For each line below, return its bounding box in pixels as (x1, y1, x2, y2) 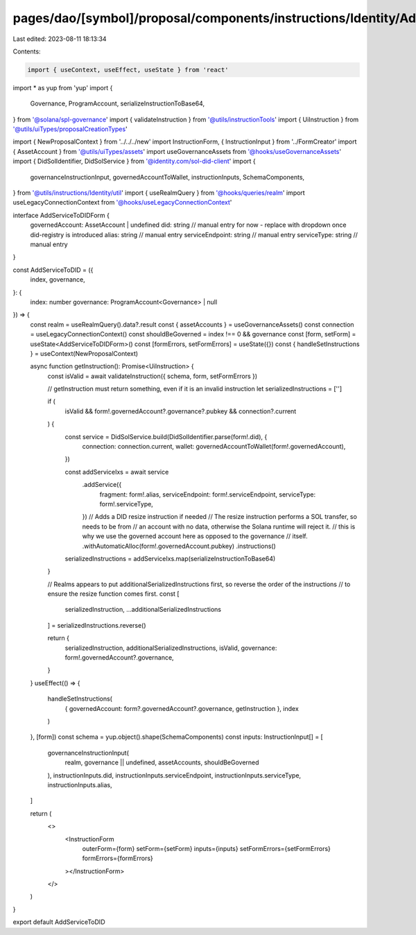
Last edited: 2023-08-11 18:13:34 (12, 35, 107, 43)
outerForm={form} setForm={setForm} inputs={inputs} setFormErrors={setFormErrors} (82, 844, 331, 852)
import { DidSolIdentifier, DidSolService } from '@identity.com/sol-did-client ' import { (12, 157, 256, 166)
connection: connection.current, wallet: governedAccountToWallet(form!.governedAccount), (82, 443, 346, 451)
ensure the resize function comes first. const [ (47, 590, 180, 598)
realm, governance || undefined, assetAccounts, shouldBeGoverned (64, 758, 259, 766)
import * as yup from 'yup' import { (12, 83, 113, 92)
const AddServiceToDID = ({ (12, 266, 94, 274)
